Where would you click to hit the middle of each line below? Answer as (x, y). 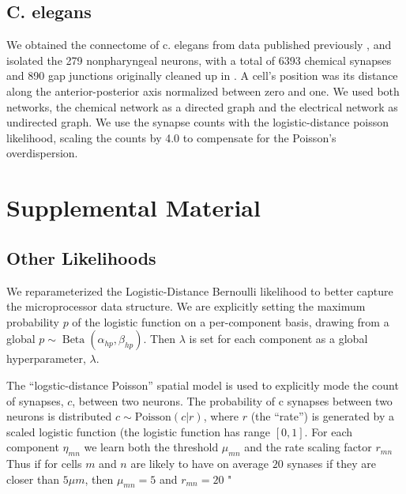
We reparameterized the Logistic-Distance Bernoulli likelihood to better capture (200, 290)
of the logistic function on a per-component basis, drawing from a (231, 321)
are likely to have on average (200, 464)
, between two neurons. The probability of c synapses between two (232, 400)
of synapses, (35, 400)
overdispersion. (42, 153)
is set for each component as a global (278, 339)
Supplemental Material (133, 207)
